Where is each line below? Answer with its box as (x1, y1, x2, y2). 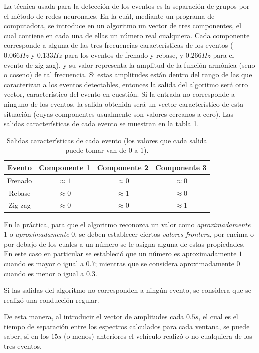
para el (213, 49, 234, 60)
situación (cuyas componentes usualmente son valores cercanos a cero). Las (4, 108, 233, 119)
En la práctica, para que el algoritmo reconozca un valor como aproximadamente (4, 219, 251, 229)
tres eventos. (4, 341, 42, 351)
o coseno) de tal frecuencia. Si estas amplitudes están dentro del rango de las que (4, 69, 252, 80)
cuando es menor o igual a (4, 268, 84, 278)
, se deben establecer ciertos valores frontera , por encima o (75, 229, 254, 239)
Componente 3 (155, 162, 207, 172)
